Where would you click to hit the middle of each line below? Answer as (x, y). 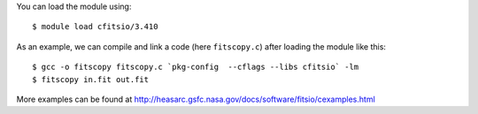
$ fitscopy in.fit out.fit (91, 79)
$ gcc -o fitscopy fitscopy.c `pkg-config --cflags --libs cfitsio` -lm (196, 67)
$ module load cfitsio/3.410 (95, 27)
